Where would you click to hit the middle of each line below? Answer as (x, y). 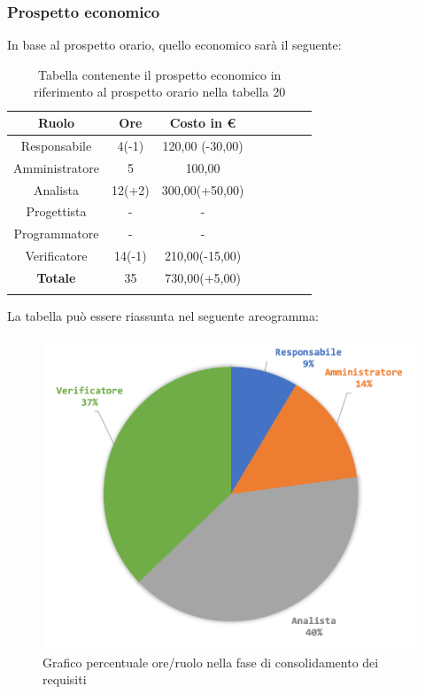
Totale (56, 277)
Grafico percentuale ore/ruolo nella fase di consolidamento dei (211, 662)
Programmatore (56, 234)
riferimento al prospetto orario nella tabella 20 (160, 92)
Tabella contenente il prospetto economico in (160, 74)
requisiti (65, 679)
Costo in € (203, 122)
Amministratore (56, 167)
